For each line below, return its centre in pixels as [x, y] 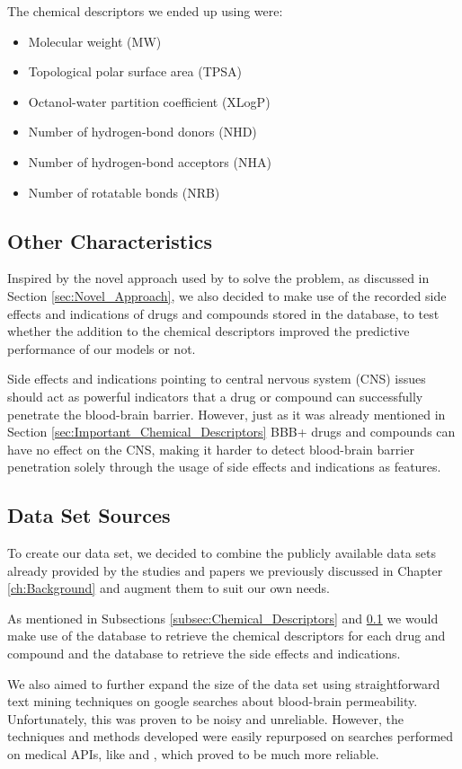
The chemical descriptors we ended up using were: [145, 11]
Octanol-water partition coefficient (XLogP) [149, 101]
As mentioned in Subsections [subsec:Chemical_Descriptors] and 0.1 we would [223, 618]
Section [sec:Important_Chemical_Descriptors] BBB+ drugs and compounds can [231, 432]
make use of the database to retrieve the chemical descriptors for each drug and [227, 636]
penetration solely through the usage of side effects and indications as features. [224, 467]
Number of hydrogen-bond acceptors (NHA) [150, 161]
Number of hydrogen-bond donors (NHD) [142, 132]
